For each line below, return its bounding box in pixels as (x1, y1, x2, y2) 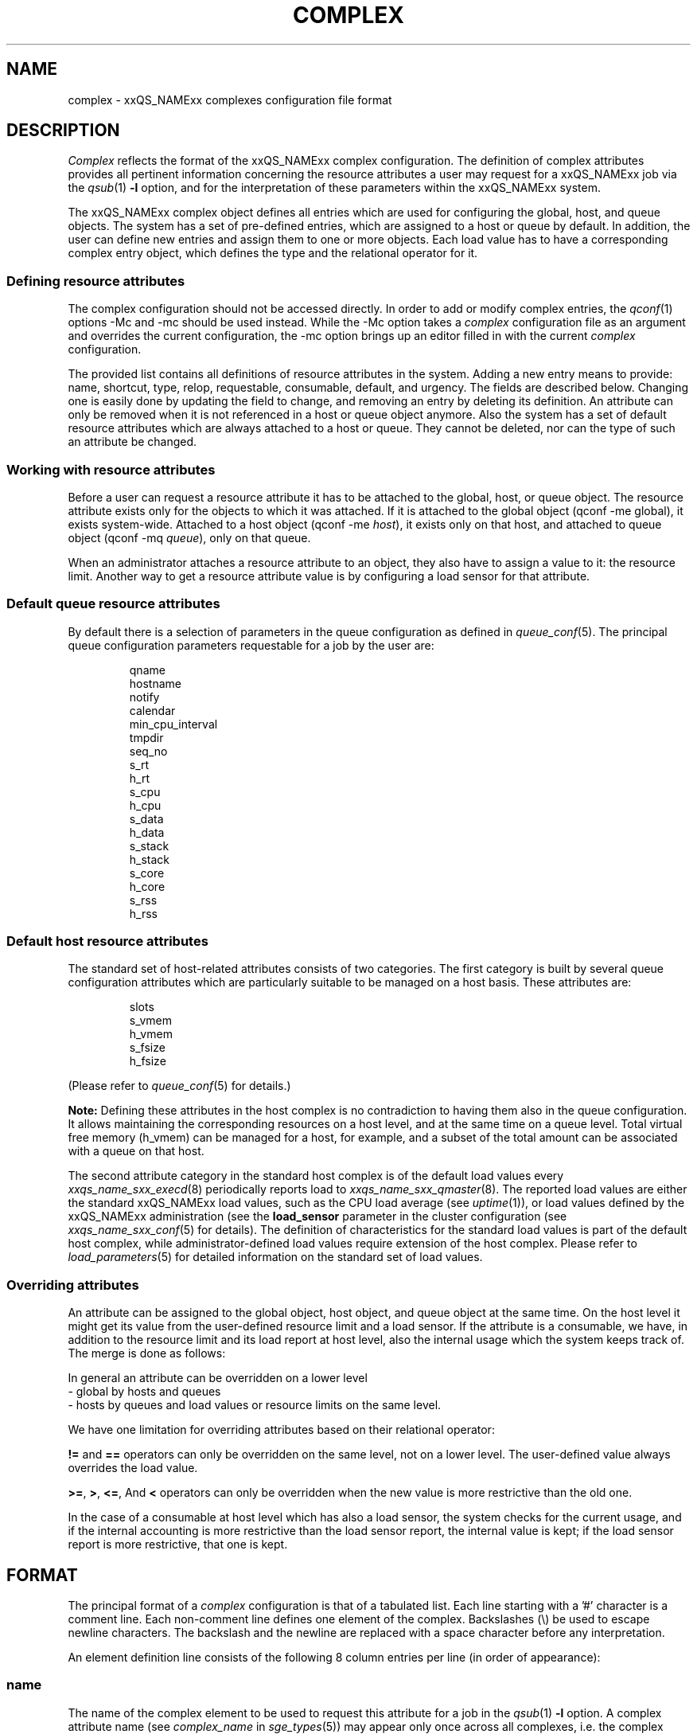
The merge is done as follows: (68, 1346, 226, 1361)
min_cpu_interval (129, 717, 218, 731)
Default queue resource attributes (6, 596, 220, 612)
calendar (129, 703, 176, 717)
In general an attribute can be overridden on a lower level (68, 1371, 368, 1385)
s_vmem (129, 1013, 173, 1028)
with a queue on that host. (68, 1144, 204, 1158)
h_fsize (129, 1054, 166, 1068)
